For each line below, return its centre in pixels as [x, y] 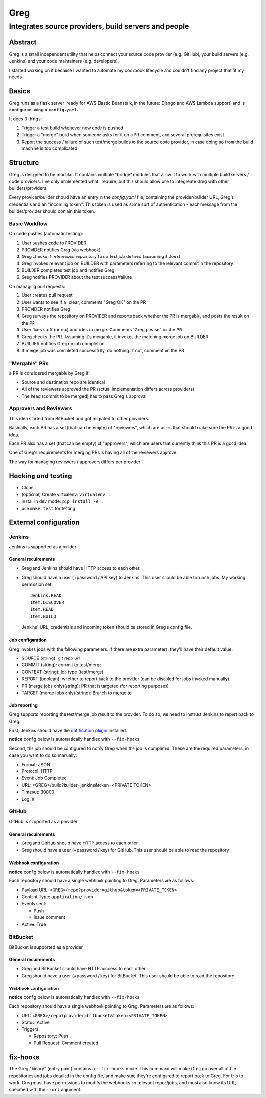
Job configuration [28, 640]
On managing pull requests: [37, 286]
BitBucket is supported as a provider [46, 947]
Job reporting [23, 705]
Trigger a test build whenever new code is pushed [72, 128]
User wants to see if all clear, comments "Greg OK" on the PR [84, 302]
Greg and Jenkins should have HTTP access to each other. [81, 568]
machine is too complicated [50, 148]
